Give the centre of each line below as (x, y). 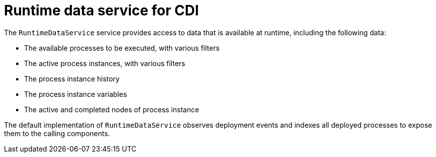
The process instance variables (76, 94)
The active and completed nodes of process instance (112, 109)
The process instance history (72, 78)
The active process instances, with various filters (105, 63)
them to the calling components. (57, 133)
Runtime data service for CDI (102, 10)
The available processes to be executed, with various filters (122, 48)
